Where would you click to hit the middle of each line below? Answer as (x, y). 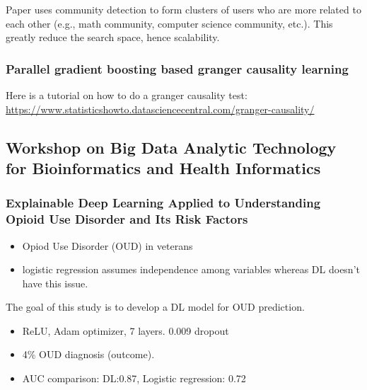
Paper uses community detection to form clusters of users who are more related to (183, 9)
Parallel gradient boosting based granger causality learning (177, 68)
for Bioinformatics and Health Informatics (163, 167)
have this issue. (55, 283)
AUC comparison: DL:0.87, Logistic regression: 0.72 (134, 378)
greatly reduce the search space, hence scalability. (113, 37)
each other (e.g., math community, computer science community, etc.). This (169, 23)
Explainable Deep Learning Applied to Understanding (163, 203)
